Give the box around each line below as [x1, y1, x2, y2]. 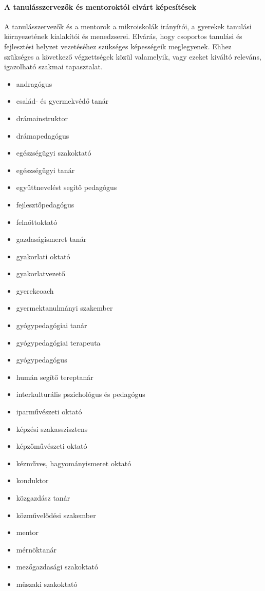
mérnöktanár [16, 544, 57, 555]
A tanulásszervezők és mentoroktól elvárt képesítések [4, 1, 197, 12]
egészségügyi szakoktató [16, 147, 91, 158]
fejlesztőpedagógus [16, 199, 74, 209]
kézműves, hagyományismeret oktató [16, 457, 131, 468]
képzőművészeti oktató [16, 441, 87, 451]
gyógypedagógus [16, 354, 67, 365]
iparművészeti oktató [16, 406, 82, 417]
